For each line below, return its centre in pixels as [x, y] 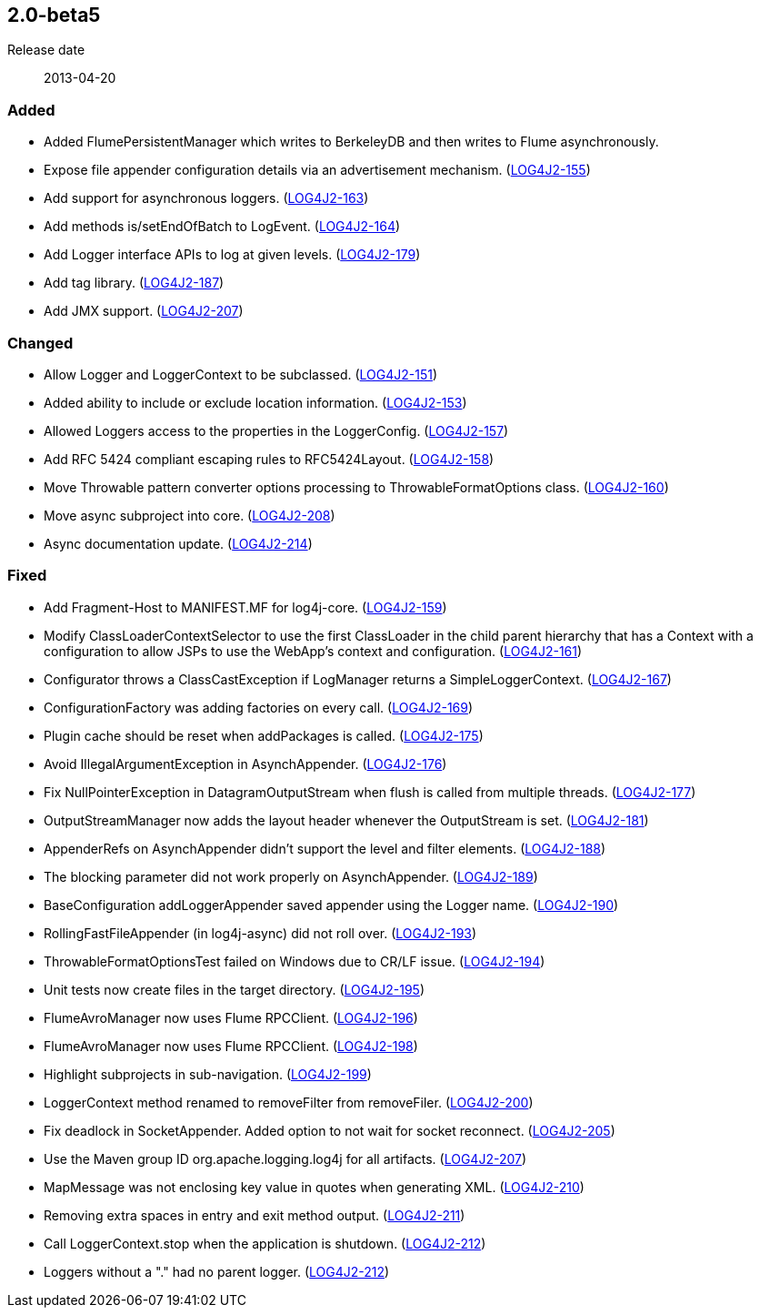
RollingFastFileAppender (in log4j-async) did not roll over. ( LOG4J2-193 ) [260, 933]
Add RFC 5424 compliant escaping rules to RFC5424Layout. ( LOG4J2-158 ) [269, 459]
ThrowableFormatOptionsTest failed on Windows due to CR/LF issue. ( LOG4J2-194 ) [295, 961]
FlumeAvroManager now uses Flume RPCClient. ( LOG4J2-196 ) [231, 1017]
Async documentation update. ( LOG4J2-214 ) [178, 543]
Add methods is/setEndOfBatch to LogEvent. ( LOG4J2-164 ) [222, 227]
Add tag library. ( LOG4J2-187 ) [134, 283]
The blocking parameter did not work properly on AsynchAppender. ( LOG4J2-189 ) [291, 876]
